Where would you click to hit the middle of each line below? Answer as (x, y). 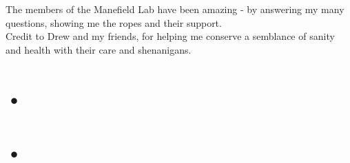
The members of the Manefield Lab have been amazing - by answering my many (175, 9)
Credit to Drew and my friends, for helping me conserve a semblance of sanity (170, 36)
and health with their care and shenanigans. (99, 49)
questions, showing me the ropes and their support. (114, 22)
